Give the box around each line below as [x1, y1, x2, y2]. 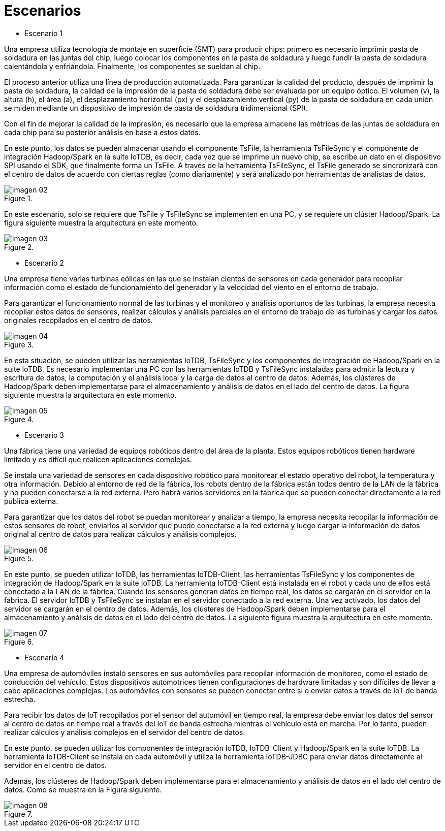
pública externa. [4, 496, 58, 505]
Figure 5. [4, 554, 34, 563]
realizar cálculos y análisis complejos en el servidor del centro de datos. [4, 727, 245, 737]
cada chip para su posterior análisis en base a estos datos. [4, 127, 201, 137]
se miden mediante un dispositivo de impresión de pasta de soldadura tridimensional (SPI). [4, 103, 308, 112]
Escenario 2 [24, 258, 64, 267]
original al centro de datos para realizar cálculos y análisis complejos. [4, 529, 237, 538]
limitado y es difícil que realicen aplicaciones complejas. [4, 455, 192, 464]
